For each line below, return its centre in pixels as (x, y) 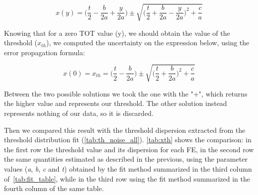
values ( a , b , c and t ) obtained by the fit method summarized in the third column (128, 169)
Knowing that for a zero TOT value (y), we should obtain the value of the (117, 33)
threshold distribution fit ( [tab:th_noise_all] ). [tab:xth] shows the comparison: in (128, 140)
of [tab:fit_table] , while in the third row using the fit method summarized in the (127, 178)
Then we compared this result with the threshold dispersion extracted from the (125, 130)
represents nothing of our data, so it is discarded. (79, 113)
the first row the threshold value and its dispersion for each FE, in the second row (129, 149)
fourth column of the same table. (54, 188)
